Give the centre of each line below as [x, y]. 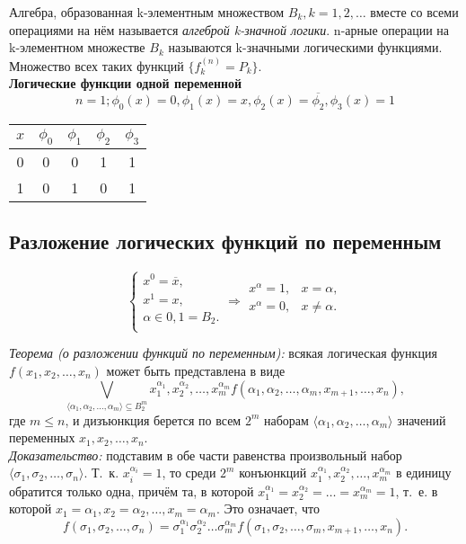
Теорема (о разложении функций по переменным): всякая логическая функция [223, 353]
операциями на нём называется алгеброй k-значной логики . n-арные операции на [229, 29]
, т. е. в [417, 490]
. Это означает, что [268, 508]
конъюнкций [273, 473]
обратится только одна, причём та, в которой [132, 490]
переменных [42, 437]
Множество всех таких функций [97, 65]
